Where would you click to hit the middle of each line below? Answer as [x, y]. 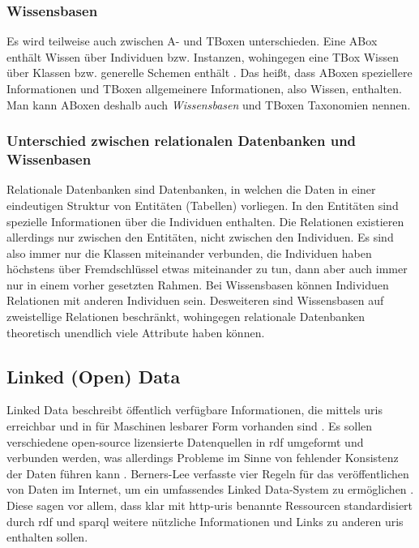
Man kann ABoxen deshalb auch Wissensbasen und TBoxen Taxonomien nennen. [209, 104]
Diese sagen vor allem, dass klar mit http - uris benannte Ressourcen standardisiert [210, 505]
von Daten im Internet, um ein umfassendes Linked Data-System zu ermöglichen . [210, 489]
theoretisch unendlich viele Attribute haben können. [136, 332]
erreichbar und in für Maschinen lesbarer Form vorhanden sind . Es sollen [190, 426]
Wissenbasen [49, 159]
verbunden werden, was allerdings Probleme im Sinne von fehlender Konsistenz [203, 458]
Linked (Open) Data [94, 376]
